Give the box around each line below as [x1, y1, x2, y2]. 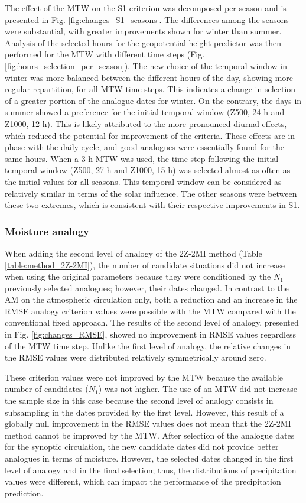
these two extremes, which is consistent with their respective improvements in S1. [5, 199, 300, 211]
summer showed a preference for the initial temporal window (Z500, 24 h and [5, 106, 285, 118]
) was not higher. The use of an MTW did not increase [98, 382, 297, 395]
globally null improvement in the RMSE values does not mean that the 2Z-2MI [5, 417, 291, 430]
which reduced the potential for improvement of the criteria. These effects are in [5, 129, 295, 141]
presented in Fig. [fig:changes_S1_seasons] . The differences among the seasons [5, 13, 289, 25]
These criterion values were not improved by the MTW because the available [5, 371, 283, 383]
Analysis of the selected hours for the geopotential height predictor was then [5, 36, 281, 48]
